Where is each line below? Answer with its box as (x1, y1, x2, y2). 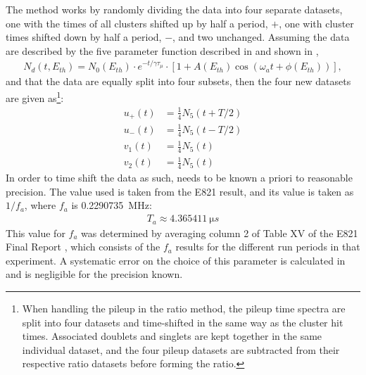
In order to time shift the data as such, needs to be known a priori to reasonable (6, 170, 353, 185)
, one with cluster (279, 15, 354, 30)
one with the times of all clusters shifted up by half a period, (6, 15, 268, 30)
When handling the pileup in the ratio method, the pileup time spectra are (22, 300, 346, 315)
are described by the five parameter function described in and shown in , (6, 43, 319, 58)
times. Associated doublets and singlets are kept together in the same (22, 329, 322, 343)
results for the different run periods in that (175, 239, 360, 254)
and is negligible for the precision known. (6, 267, 183, 281)
